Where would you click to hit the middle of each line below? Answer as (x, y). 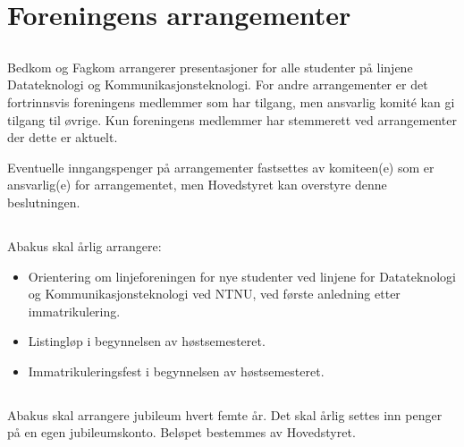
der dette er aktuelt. (63, 137)
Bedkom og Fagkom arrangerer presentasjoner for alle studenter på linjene (210, 67)
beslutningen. (44, 202)
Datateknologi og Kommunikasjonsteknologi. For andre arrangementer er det (218, 84)
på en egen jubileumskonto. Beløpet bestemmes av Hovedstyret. (181, 432)
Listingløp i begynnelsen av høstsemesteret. (147, 341)
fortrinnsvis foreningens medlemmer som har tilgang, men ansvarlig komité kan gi (231, 101)
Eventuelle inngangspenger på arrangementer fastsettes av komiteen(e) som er (221, 167)
